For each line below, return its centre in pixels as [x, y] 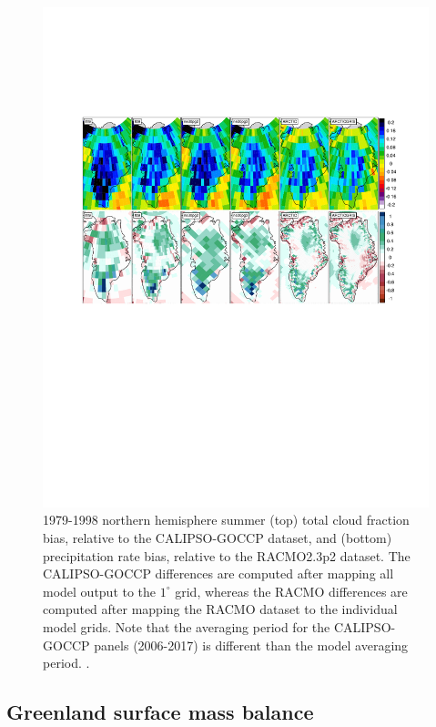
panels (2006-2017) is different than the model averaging [251, 645]
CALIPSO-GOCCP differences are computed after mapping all [218, 573]
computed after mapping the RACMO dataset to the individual [220, 609]
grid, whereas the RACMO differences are [291, 591]
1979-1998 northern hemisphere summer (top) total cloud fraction [226, 520]
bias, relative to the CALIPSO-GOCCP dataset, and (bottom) [218, 538]
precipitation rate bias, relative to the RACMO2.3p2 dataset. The [227, 555]
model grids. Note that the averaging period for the [187, 627]
